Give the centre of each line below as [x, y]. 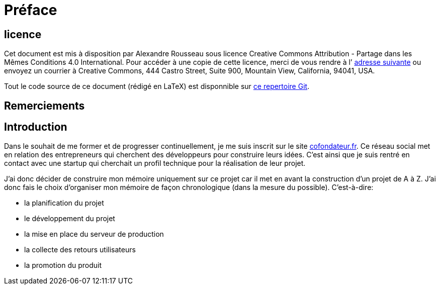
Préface [31, 10]
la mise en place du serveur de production [94, 234]
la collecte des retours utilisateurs [80, 250]
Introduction [36, 127]
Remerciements [45, 106]
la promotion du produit [63, 265]
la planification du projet [64, 203]
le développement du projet [70, 219]
